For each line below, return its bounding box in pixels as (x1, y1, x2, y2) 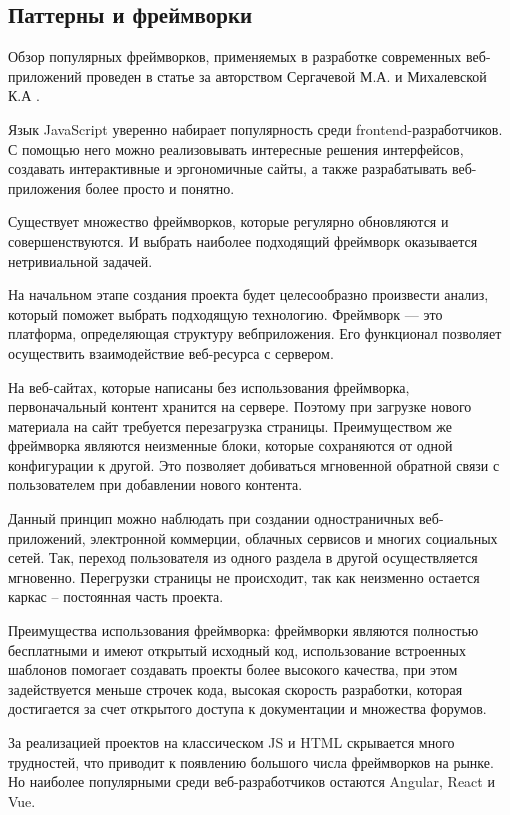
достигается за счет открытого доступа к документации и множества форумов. (8, 698, 487, 719)
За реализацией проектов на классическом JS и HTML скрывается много (8, 732, 455, 753)
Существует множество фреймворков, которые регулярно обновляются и (8, 211, 449, 232)
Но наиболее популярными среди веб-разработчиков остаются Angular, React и (8, 771, 495, 792)
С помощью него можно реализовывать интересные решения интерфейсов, (8, 138, 464, 159)
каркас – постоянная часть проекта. (8, 586, 224, 607)
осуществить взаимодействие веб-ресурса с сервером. (8, 342, 334, 363)
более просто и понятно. (85, 177, 235, 198)
